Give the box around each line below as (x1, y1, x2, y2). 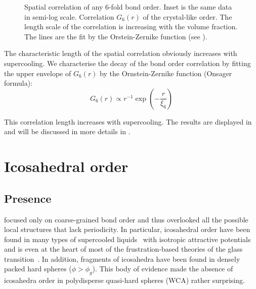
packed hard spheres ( (4, 263, 72, 274)
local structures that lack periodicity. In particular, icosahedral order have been (4, 224, 250, 235)
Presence (4, 190, 52, 206)
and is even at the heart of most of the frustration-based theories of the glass (4, 244, 243, 254)
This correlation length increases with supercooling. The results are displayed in (4, 116, 252, 127)
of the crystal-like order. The (143, 11, 232, 22)
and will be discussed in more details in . (4, 126, 131, 137)
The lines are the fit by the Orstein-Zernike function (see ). (24, 31, 207, 41)
